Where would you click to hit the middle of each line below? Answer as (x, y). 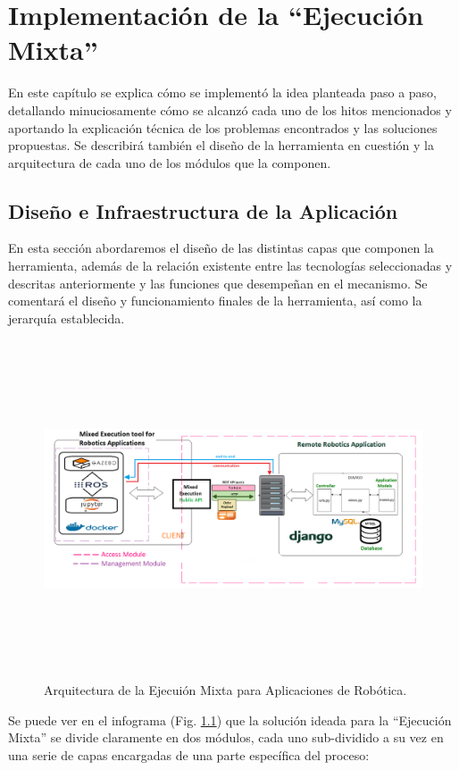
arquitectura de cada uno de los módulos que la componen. (170, 162)
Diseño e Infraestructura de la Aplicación (203, 210)
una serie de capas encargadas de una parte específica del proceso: (189, 754)
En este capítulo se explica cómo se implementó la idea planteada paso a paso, (223, 92)
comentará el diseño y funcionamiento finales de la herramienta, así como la (215, 301)
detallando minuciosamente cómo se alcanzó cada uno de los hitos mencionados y (230, 109)
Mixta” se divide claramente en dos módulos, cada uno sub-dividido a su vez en (226, 737)
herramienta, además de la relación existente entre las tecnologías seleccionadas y (230, 266)
